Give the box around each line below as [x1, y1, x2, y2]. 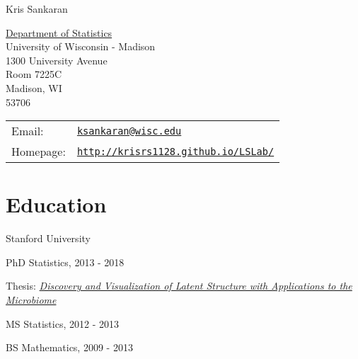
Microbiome [6, 292, 57, 307]
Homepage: [11, 143, 66, 160]
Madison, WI [6, 80, 62, 95]
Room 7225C [6, 67, 62, 81]
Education [6, 190, 107, 219]
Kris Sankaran [6, 1, 68, 16]
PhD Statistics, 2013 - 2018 [6, 254, 125, 269]
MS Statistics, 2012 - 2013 [6, 316, 119, 331]
